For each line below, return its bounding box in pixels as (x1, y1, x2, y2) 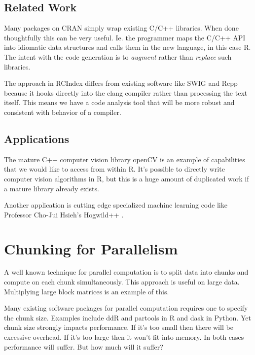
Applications (4, 131, 70, 146)
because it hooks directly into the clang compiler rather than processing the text (4, 87, 248, 98)
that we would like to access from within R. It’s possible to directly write (4, 164, 225, 174)
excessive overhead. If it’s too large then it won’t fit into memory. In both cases (4, 332, 244, 342)
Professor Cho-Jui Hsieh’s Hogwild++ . (4, 209, 124, 219)
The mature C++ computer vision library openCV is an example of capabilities (4, 154, 245, 164)
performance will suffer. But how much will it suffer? (4, 341, 163, 352)
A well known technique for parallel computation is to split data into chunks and (4, 267, 249, 277)
